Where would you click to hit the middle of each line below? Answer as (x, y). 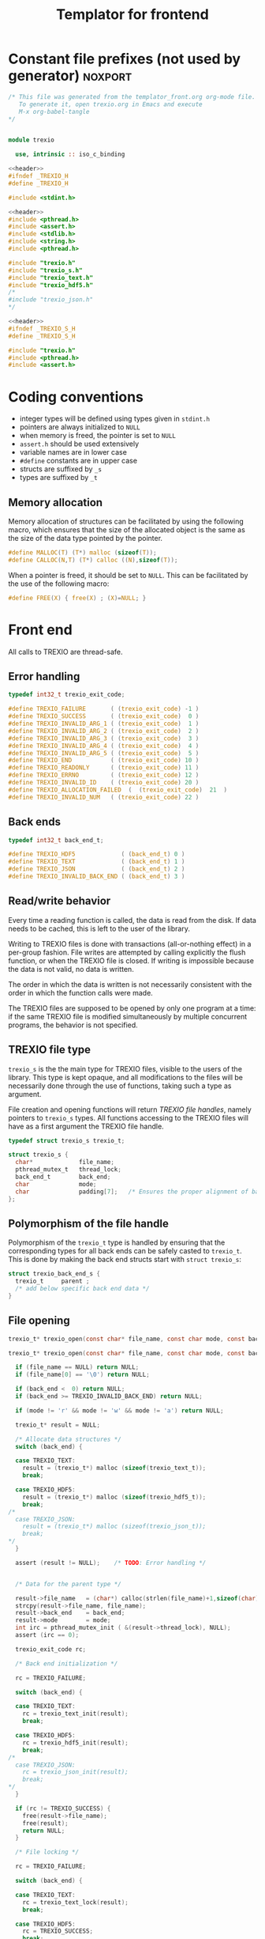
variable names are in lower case (73, 452)
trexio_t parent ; (52, 1281)
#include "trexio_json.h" (50, 300)
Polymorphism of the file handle (89, 1223)
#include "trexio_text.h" (50, 278)
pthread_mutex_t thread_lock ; (69, 1170)
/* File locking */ (47, 1852)
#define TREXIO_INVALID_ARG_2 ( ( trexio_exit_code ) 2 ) (104, 731)
